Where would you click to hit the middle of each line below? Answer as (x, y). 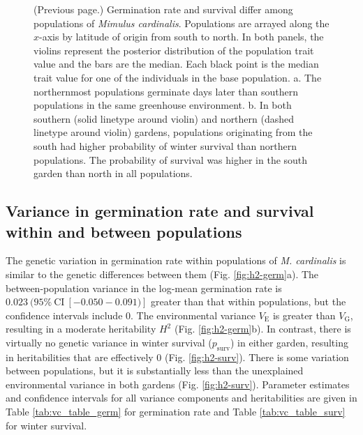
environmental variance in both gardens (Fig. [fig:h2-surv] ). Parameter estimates (178, 384)
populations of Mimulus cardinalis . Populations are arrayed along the (181, 23)
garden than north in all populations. (113, 173)
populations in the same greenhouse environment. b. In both (163, 105)
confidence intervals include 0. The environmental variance (131, 315)
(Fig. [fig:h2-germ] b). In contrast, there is (262, 329)
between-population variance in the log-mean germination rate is (144, 288)
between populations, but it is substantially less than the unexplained (155, 371)
